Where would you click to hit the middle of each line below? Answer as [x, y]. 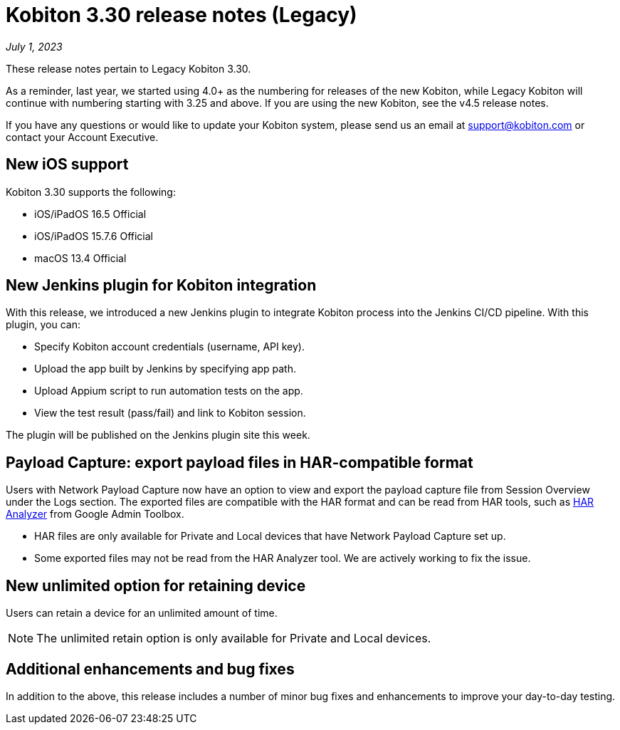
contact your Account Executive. [82, 137]
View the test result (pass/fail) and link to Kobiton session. [170, 413]
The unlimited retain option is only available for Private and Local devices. [234, 638]
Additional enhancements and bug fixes [150, 669]
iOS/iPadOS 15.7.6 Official [94, 236]
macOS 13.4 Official [80, 258]
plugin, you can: [43, 325]
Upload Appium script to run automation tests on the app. [169, 391]
